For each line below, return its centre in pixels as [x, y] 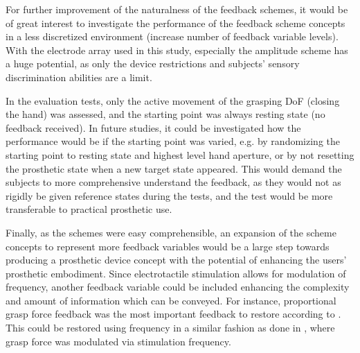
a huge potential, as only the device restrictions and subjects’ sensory [153, 63]
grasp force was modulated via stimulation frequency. [118, 341]
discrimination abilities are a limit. [79, 77]
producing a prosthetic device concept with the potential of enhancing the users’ [176, 260]
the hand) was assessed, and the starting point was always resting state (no [165, 114]
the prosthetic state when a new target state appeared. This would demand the [174, 168]
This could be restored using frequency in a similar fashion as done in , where [170, 328]
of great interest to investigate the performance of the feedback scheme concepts [175, 23]
